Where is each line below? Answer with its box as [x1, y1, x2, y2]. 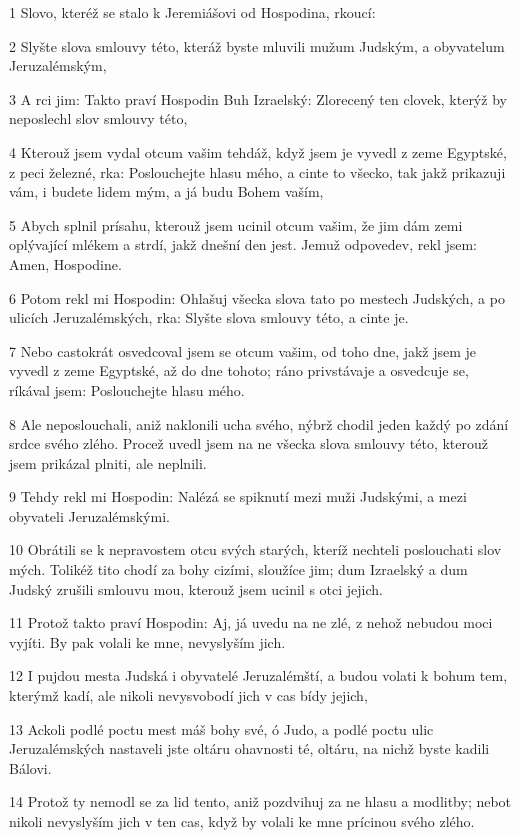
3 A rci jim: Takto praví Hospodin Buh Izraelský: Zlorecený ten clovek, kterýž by [9, 88, 507, 109]
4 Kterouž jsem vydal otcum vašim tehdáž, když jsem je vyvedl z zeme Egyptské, [9, 141, 507, 162]
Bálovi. [9, 757, 52, 778]
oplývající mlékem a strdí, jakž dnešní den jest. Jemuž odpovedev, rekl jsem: [9, 234, 478, 255]
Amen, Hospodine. [9, 253, 122, 274]
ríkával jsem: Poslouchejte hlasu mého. [9, 379, 245, 400]
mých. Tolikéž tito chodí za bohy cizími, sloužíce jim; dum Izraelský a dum [9, 559, 468, 580]
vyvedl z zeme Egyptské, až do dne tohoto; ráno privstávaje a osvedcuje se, [9, 360, 469, 381]
